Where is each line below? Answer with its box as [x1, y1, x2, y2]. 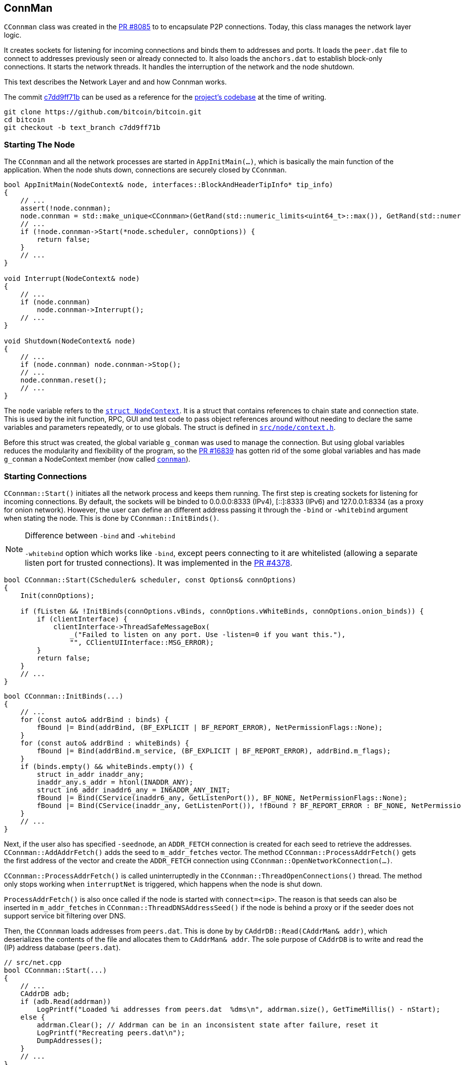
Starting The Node [4, 139, 75, 149]
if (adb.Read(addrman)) [20, 997, 111, 1005]
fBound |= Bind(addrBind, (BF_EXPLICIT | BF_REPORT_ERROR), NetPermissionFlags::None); [37, 723, 383, 731]
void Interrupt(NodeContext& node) [4, 275, 140, 283]
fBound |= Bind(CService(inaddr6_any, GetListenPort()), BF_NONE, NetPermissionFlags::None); [37, 793, 408, 802]
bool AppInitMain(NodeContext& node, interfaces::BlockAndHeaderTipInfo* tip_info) [4, 181, 334, 189]
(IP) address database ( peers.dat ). [4, 943, 121, 952]
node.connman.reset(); [20, 376, 107, 384]
